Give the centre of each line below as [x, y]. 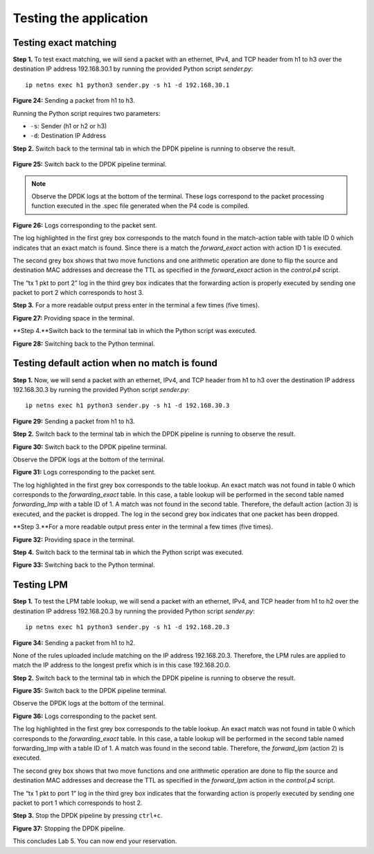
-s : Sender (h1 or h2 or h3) [69, 126]
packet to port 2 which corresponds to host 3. [78, 293]
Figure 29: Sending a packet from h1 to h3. [74, 421]
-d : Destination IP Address [68, 136]
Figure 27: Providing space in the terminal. [73, 318]
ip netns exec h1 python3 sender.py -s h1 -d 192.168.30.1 [127, 85]
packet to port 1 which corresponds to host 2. [78, 803]
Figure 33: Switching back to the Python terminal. [84, 565]
